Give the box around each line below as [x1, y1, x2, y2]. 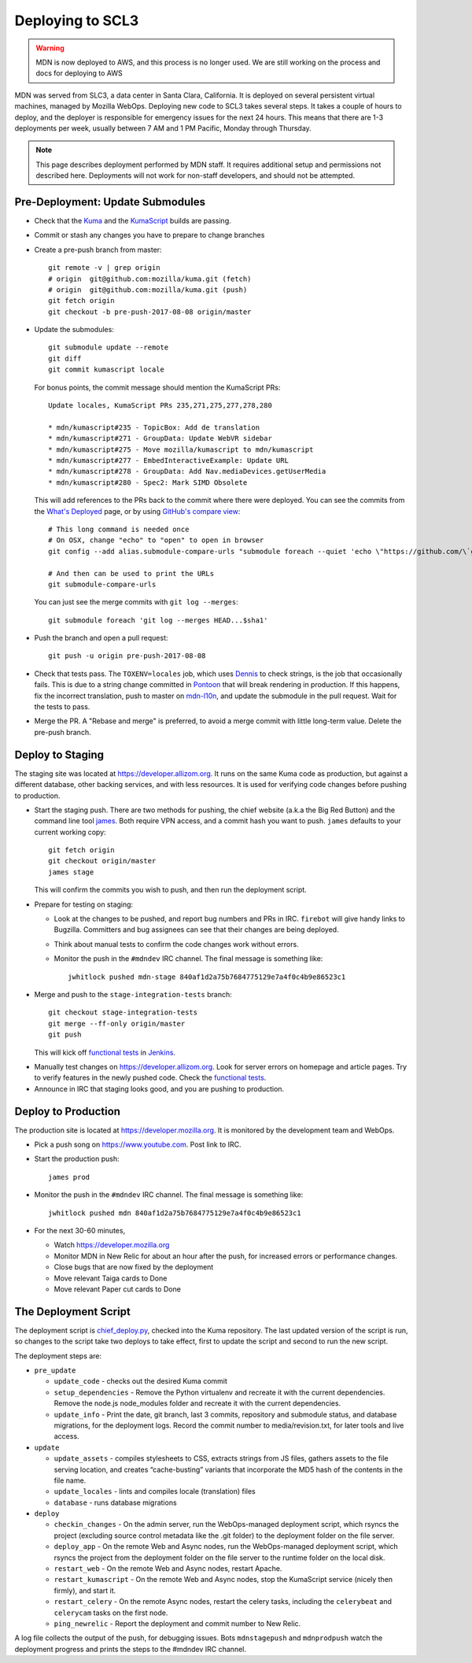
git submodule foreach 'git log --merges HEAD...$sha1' [48, 615, 268, 625]
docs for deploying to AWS [35, 68, 123, 78]
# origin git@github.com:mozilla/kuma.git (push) [48, 285, 248, 294]
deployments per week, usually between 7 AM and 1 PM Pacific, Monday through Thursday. [14, 123, 312, 133]
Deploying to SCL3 [14, 12, 139, 29]
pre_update [34, 1366, 76, 1375]
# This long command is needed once [48, 524, 190, 534]
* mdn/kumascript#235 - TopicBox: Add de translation [48, 423, 260, 432]
